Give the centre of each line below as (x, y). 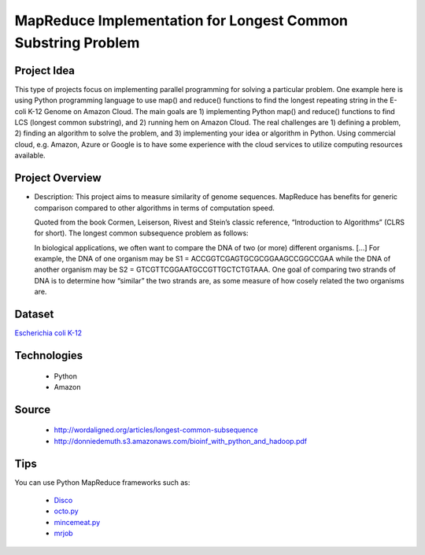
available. (30, 155)
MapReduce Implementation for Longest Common (181, 20)
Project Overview (58, 178)
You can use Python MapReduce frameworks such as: (102, 482)
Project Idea (44, 70)
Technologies (49, 355)
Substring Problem (77, 43)
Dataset (34, 314)
